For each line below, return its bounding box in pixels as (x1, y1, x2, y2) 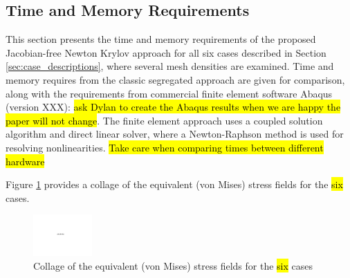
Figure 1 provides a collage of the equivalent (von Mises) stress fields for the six (6, 177, 343, 192)
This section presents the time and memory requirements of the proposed (6, 32, 316, 46)
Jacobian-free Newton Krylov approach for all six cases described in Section (6, 45, 326, 59)
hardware (6, 154, 45, 168)
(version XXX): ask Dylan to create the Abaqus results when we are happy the (6, 100, 341, 114)
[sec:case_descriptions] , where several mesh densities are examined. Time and (6, 59, 334, 73)
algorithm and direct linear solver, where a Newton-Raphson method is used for (6, 127, 344, 141)
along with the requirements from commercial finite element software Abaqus (6, 86, 333, 100)
